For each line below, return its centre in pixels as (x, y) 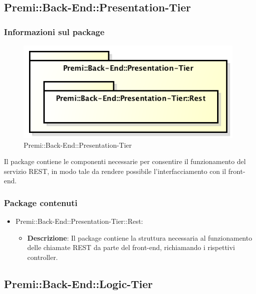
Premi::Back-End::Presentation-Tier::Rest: (79, 221)
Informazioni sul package (54, 31)
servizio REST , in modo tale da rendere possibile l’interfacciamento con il (115, 171)
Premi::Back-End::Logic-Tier (79, 283)
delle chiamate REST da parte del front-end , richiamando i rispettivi (131, 247)
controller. (43, 257)
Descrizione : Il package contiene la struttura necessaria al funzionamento (140, 237)
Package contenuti (41, 202)
